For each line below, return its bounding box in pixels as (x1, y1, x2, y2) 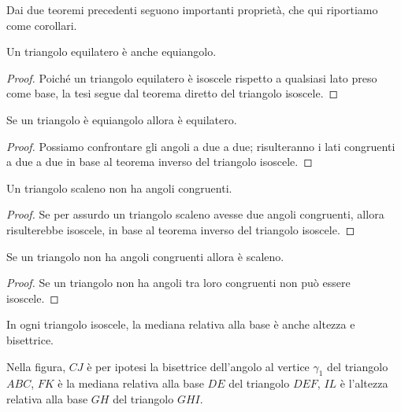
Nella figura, (6, 358, 66, 374)
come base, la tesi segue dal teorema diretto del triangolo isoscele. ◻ (6, 85, 339, 101)
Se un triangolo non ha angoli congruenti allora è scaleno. (6, 248, 284, 264)
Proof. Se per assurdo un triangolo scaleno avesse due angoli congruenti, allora (6, 206, 384, 223)
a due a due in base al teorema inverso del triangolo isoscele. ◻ (6, 153, 313, 170)
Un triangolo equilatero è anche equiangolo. (6, 43, 217, 60)
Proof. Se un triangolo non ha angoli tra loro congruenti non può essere (6, 274, 351, 291)
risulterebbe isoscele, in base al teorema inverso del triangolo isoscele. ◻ (6, 221, 355, 237)
